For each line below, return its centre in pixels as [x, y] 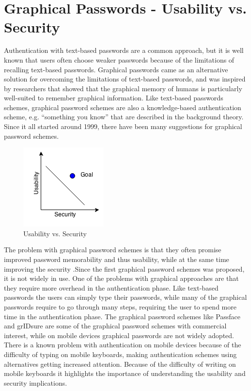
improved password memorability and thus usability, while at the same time [117, 259]
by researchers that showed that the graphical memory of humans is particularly [123, 88]
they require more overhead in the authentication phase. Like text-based [111, 287]
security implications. [36, 383]
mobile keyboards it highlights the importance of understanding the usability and [125, 373]
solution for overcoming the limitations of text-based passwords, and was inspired [125, 79]
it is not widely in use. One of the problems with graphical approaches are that [121, 278]
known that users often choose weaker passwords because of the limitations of [119, 59]
